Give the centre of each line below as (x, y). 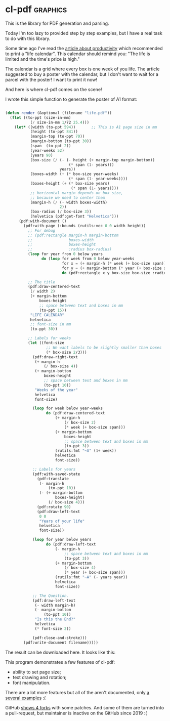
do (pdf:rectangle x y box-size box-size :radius (115, 273)
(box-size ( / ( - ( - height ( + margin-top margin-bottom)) (93, 160)
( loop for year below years (62, 540)
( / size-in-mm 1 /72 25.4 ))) (60, 122)
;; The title (41, 282)
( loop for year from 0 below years (65, 254)
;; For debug (41, 230)
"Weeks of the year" (56, 390)
